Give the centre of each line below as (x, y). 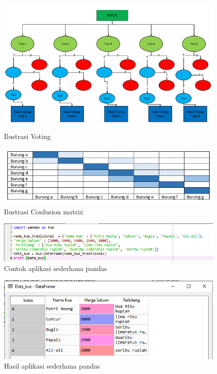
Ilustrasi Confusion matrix (44, 211)
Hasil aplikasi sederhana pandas (52, 366)
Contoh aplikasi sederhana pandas (55, 268)
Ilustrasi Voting (27, 136)
